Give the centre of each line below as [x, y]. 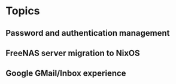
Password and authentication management [88, 33]
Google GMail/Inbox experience [66, 74]
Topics [23, 11]
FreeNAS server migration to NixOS [73, 53]
